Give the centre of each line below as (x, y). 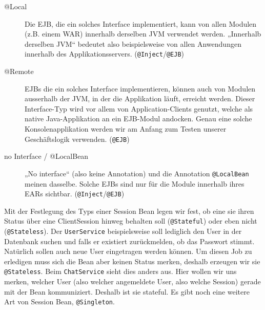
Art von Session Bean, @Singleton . (59, 302)
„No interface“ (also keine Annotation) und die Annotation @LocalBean (137, 173)
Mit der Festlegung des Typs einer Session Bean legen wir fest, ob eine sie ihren (129, 211)
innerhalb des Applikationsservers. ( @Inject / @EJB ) (105, 54)
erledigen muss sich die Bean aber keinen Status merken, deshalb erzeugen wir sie (132, 261)
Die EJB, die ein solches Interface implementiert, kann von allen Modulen (141, 23)
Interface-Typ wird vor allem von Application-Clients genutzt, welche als (139, 108)
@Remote (19, 71)
